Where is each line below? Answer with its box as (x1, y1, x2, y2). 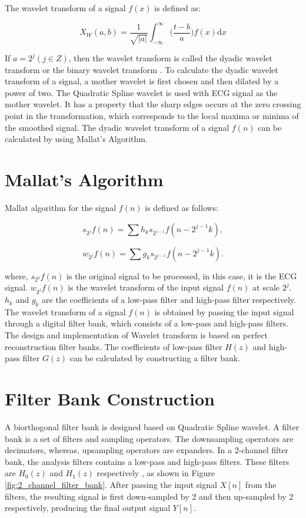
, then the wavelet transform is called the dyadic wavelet (68, 52, 272, 64)
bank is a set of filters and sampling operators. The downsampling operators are (5, 432, 294, 444)
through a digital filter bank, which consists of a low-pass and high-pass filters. (5, 317, 289, 329)
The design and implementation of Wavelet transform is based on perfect (5, 329, 268, 341)
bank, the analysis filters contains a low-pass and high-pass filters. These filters (5, 455, 290, 467)
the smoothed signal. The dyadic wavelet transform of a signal (5, 121, 229, 133)
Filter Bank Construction (5, 387, 215, 410)
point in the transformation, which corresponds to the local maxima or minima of (5, 110, 299, 122)
